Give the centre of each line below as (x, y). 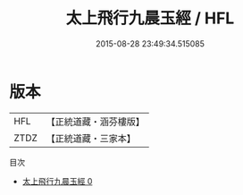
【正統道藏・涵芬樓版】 (96, 122)
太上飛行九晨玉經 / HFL (150, 18)
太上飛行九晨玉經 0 (57, 181)
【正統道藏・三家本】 (91, 138)
